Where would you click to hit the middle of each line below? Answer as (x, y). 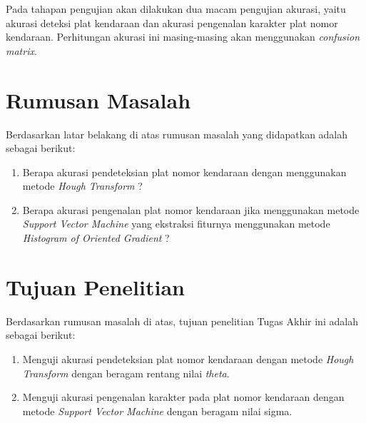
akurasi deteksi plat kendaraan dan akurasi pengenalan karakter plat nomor (172, 22)
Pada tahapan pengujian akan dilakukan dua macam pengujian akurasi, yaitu (176, 9)
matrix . (21, 50)
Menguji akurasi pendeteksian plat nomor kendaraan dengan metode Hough (188, 358)
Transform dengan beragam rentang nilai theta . (126, 373)
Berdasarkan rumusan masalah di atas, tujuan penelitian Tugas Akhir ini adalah (182, 321)
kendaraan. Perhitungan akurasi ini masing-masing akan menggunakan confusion (183, 37)
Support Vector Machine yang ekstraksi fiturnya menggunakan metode (176, 224)
